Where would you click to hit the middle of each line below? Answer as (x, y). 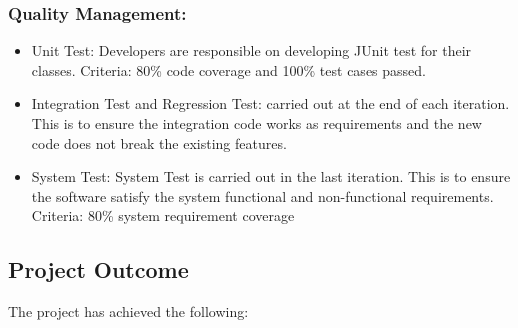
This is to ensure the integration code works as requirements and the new (256, 123)
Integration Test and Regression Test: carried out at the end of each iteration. (270, 103)
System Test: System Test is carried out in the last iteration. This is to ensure (271, 176)
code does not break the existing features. (159, 142)
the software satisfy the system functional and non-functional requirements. (262, 195)
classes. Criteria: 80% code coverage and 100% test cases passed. (228, 69)
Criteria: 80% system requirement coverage (163, 215)
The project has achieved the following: (128, 311)
